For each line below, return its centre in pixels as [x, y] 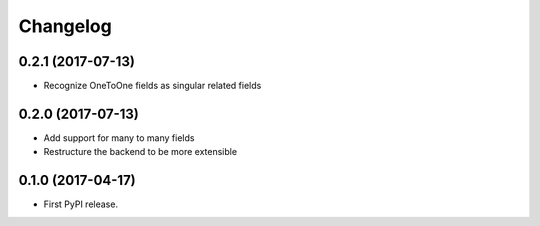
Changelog [65, 26]
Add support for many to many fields [119, 137]
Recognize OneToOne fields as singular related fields [152, 86]
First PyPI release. [81, 204]
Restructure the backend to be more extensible [140, 152]
